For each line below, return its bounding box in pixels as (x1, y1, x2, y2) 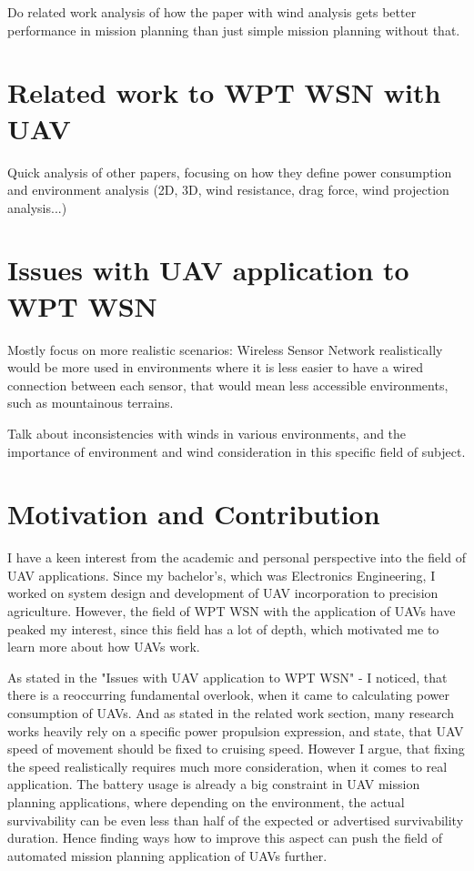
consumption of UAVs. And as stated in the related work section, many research (7, 704, 454, 723)
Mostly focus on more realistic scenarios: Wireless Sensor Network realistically (7, 339, 443, 359)
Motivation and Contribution (7, 495, 380, 532)
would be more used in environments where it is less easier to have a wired (7, 358, 424, 377)
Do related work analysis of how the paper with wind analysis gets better (7, 3, 417, 21)
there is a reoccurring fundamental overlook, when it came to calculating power (7, 685, 450, 704)
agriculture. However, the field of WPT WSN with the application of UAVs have (7, 602, 456, 621)
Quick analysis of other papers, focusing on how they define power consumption (7, 162, 452, 181)
